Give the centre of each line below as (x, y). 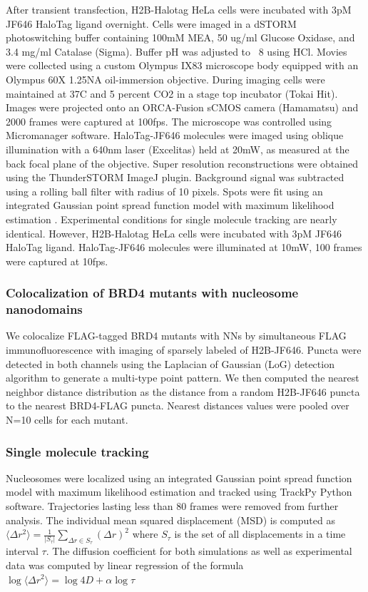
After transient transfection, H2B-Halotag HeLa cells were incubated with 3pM (179, 9)
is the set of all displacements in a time (260, 534)
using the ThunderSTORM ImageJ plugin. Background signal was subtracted (175, 177)
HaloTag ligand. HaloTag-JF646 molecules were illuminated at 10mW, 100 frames (184, 247)
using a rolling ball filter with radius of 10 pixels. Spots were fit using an (164, 191)
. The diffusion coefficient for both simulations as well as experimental (199, 551)
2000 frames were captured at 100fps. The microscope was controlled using (169, 121)
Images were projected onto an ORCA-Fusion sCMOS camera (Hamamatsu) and (182, 107)
